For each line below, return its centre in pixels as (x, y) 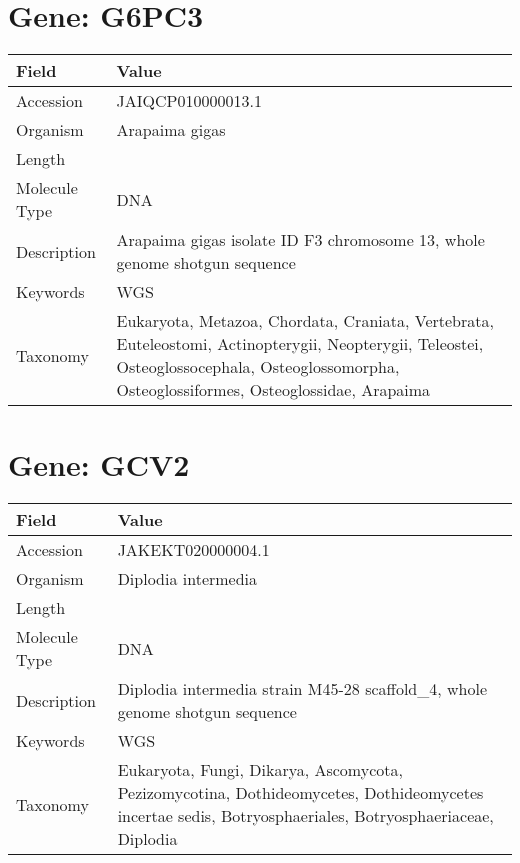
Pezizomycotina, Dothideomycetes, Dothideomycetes (300, 793)
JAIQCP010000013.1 (189, 101)
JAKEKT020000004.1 (193, 550)
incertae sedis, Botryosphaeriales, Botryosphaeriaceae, (305, 816)
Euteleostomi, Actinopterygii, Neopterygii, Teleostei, (300, 344)
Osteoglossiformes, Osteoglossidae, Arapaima (273, 390)
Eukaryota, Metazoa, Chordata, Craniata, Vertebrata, (305, 321)
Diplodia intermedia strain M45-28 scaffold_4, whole (302, 689)
